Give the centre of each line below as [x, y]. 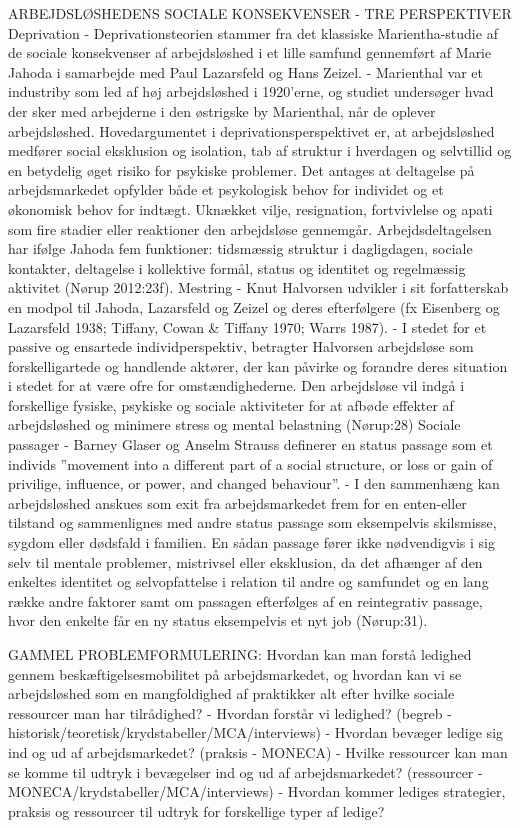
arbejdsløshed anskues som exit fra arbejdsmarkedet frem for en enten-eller [237, 502]
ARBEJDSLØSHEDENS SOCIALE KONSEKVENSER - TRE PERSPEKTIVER [260, 13]
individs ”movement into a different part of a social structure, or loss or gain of [250, 463]
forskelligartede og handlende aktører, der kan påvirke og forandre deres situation [258, 365]
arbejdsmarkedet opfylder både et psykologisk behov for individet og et [226, 189]
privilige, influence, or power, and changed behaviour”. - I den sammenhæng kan [254, 483]
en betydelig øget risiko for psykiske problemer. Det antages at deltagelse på [241, 169]
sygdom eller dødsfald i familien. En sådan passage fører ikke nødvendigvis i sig [251, 542]
